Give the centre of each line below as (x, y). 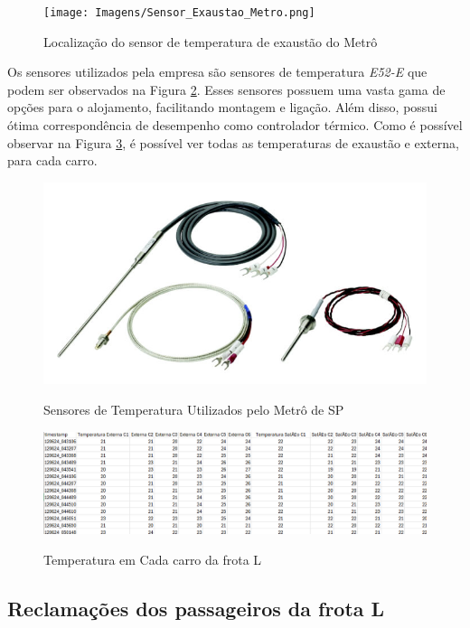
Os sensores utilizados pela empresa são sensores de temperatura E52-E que (217, 72)
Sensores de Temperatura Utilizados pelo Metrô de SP (194, 410)
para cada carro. (52, 160)
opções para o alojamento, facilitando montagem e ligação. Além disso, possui (223, 107)
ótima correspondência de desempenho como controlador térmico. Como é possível (235, 125)
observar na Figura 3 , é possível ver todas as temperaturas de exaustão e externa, (233, 142)
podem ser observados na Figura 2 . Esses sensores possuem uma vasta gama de (226, 89)
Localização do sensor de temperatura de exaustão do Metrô (211, 41)
